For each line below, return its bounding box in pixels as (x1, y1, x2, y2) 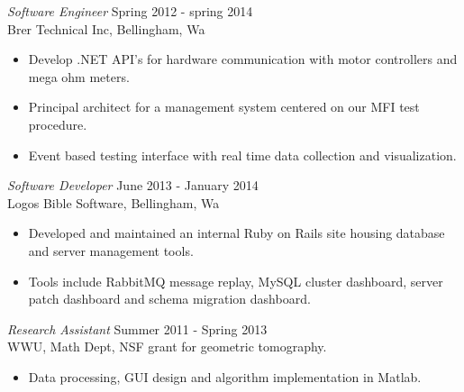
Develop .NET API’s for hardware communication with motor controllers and (28, 50, 458, 68)
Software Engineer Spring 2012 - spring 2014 (7, 2, 253, 20)
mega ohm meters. (28, 67, 130, 86)
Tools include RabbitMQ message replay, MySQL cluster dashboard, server (28, 271, 443, 290)
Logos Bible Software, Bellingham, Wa (7, 193, 220, 212)
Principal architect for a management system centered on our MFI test (28, 97, 420, 116)
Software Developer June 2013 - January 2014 (7, 176, 259, 195)
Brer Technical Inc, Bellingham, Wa (7, 19, 205, 38)
